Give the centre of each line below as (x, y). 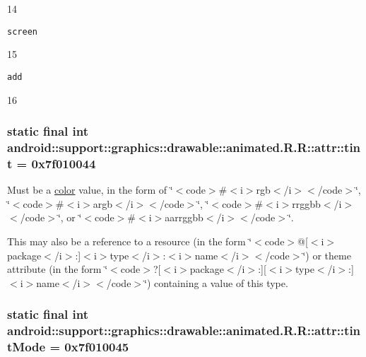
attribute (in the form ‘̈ (58, 269)
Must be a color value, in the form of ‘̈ (90, 190)
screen (22, 31)
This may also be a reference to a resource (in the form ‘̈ (130, 241)
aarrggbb (184, 217)
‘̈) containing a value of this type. (216, 282)
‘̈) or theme (327, 255)
